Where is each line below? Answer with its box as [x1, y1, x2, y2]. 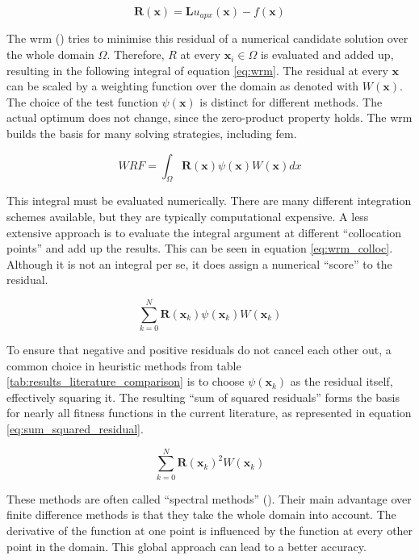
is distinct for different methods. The [199, 93, 383, 110]
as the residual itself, [290, 373, 393, 390]
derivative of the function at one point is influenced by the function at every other [6, 521, 413, 538]
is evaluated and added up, [260, 46, 394, 63]
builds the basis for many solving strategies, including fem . [6, 125, 297, 142]
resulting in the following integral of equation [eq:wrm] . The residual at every [6, 61, 388, 78]
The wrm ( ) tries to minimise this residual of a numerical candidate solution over [6, 30, 409, 47]
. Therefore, [107, 46, 165, 63]
